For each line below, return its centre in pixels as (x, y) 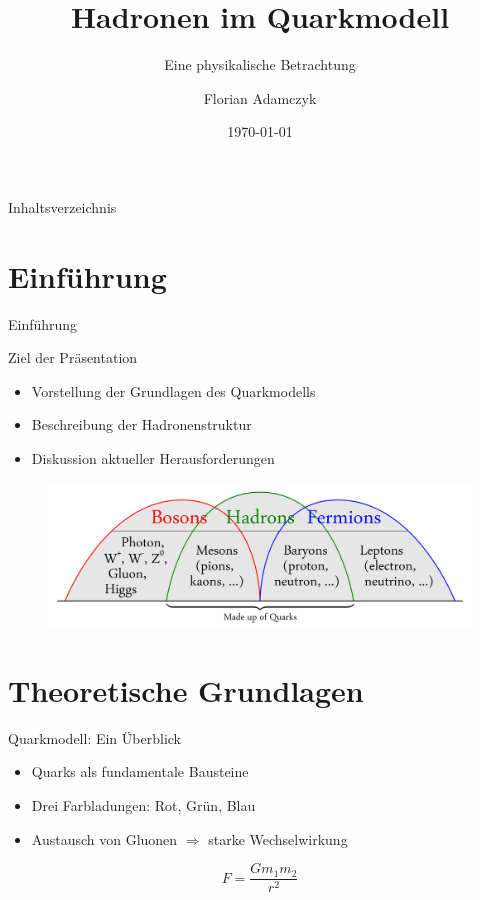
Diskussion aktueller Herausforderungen (153, 458)
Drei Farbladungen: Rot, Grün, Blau (143, 805)
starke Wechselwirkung (278, 838)
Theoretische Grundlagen (186, 689)
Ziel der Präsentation (73, 357)
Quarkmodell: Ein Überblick (94, 737)
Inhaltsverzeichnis (62, 206)
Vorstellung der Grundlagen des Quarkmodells (173, 390)
